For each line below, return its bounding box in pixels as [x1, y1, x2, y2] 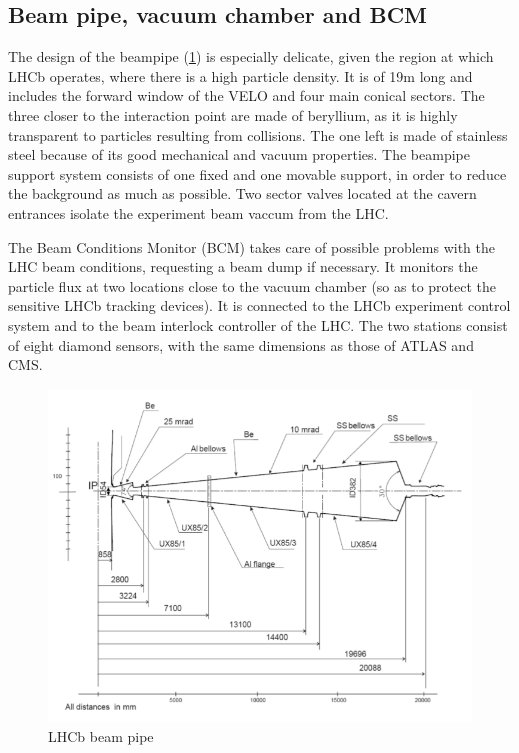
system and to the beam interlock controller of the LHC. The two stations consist [8, 314, 508, 335]
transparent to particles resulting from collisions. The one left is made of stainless [8, 124, 508, 145]
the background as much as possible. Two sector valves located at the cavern [8, 183, 477, 204]
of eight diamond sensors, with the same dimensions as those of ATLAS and [8, 334, 474, 355]
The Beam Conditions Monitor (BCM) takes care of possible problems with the [8, 236, 495, 257]
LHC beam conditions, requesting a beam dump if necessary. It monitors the [8, 256, 478, 277]
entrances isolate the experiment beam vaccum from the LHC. [8, 202, 389, 223]
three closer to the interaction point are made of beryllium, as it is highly [8, 104, 458, 125]
